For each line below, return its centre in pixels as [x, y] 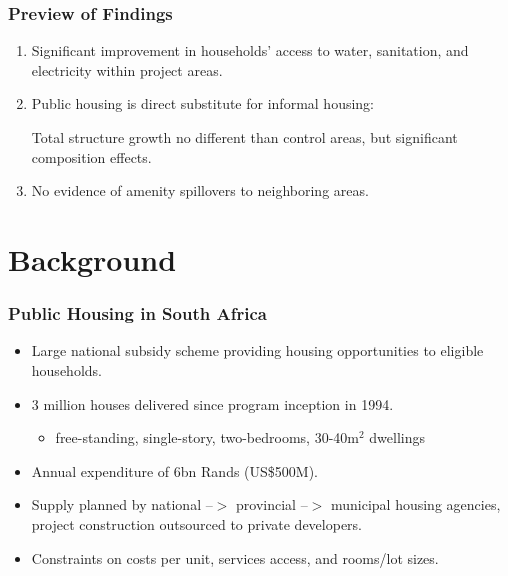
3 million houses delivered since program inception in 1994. [212, 403]
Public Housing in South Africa [137, 313]
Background [92, 258]
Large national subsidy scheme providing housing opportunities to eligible [257, 350]
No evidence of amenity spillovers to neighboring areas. [200, 190]
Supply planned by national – [122, 504]
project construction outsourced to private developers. [197, 523]
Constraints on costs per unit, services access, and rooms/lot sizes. [235, 557]
